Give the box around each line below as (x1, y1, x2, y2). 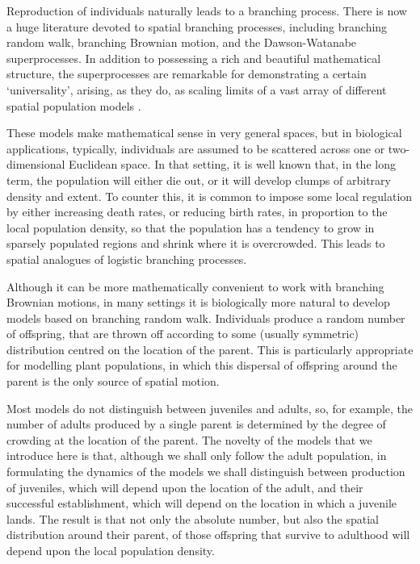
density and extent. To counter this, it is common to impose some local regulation (6, 187, 413, 204)
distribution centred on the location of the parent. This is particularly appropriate (6, 340, 414, 357)
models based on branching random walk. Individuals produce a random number (6, 309, 405, 326)
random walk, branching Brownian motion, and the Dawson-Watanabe (6, 34, 357, 51)
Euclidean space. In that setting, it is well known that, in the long (69, 156, 396, 173)
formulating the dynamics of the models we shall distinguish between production (6, 463, 405, 480)
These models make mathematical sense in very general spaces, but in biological (6, 124, 402, 141)
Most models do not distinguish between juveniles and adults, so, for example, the (6, 399, 414, 416)
